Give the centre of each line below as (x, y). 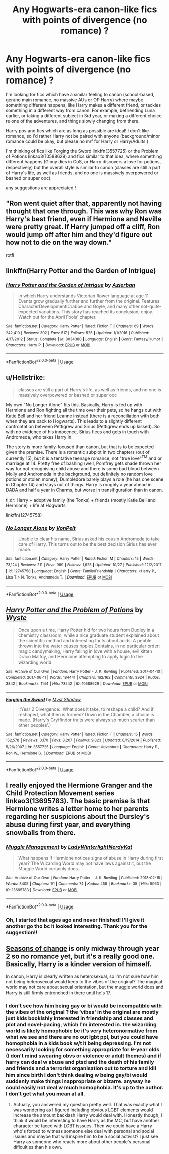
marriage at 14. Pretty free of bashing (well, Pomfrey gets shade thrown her (84, 463)
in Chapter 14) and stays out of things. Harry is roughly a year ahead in (79, 485)
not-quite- (151, 307)
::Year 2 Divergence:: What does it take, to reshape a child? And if (86, 709)
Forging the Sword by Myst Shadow (43, 699)
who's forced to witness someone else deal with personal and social (83, 1131)
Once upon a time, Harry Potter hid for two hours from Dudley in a (86, 630)
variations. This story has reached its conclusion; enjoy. (96, 312)
